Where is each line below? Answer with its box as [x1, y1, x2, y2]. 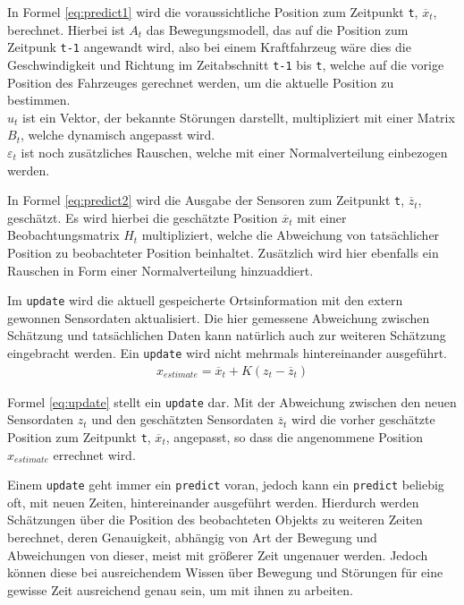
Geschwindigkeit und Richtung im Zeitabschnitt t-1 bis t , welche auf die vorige [7, 55, 444, 73]
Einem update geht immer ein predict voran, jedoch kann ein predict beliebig [7, 475, 444, 494]
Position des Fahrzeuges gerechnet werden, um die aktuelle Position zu [7, 72, 394, 91]
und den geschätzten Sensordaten [91, 410, 274, 429]
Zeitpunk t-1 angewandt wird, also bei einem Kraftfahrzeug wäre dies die [7, 38, 411, 56]
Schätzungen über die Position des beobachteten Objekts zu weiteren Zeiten [7, 510, 423, 529]
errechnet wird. [53, 445, 136, 464]
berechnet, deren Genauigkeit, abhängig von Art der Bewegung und [7, 528, 377, 547]
